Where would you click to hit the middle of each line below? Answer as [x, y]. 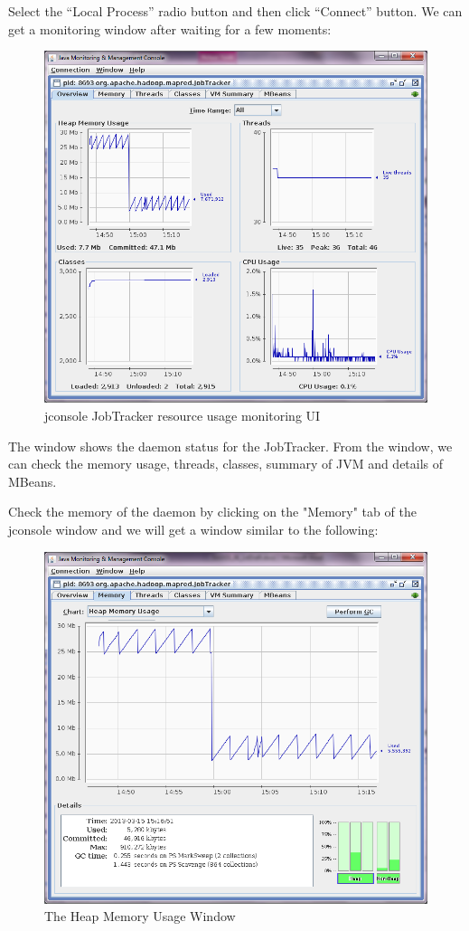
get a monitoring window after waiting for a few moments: [170, 28]
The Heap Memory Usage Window [140, 916]
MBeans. [33, 481]
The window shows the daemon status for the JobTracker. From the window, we [230, 446]
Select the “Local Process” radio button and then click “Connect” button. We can [235, 11]
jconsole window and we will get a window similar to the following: [193, 529]
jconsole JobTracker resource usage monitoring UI [183, 415]
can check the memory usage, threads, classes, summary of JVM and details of [226, 464]
